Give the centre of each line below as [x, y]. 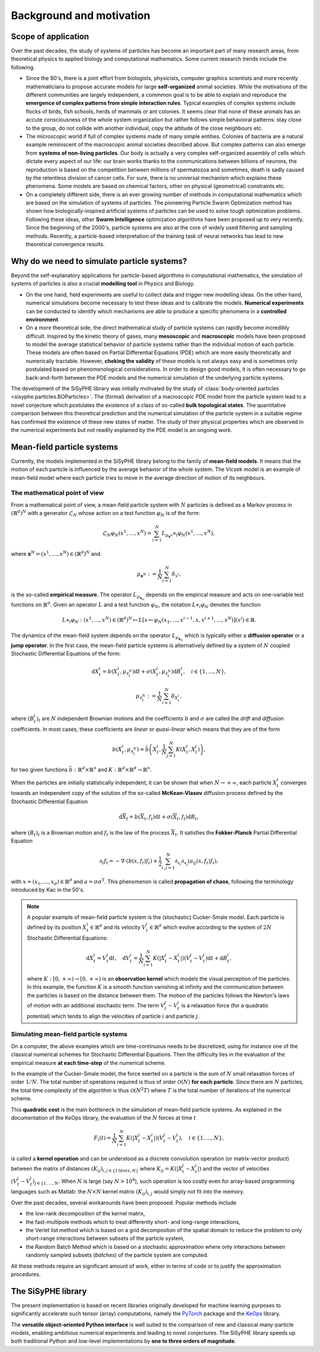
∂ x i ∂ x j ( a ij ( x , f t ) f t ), [197, 862]
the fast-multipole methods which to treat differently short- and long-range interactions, [133, 1221]
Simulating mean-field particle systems [69, 1034]
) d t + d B [216, 958]
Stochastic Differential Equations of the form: [66, 654]
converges [294, 782]
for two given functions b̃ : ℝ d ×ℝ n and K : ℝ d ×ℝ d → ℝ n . [81, 769]
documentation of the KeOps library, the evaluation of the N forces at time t [104, 1118]
